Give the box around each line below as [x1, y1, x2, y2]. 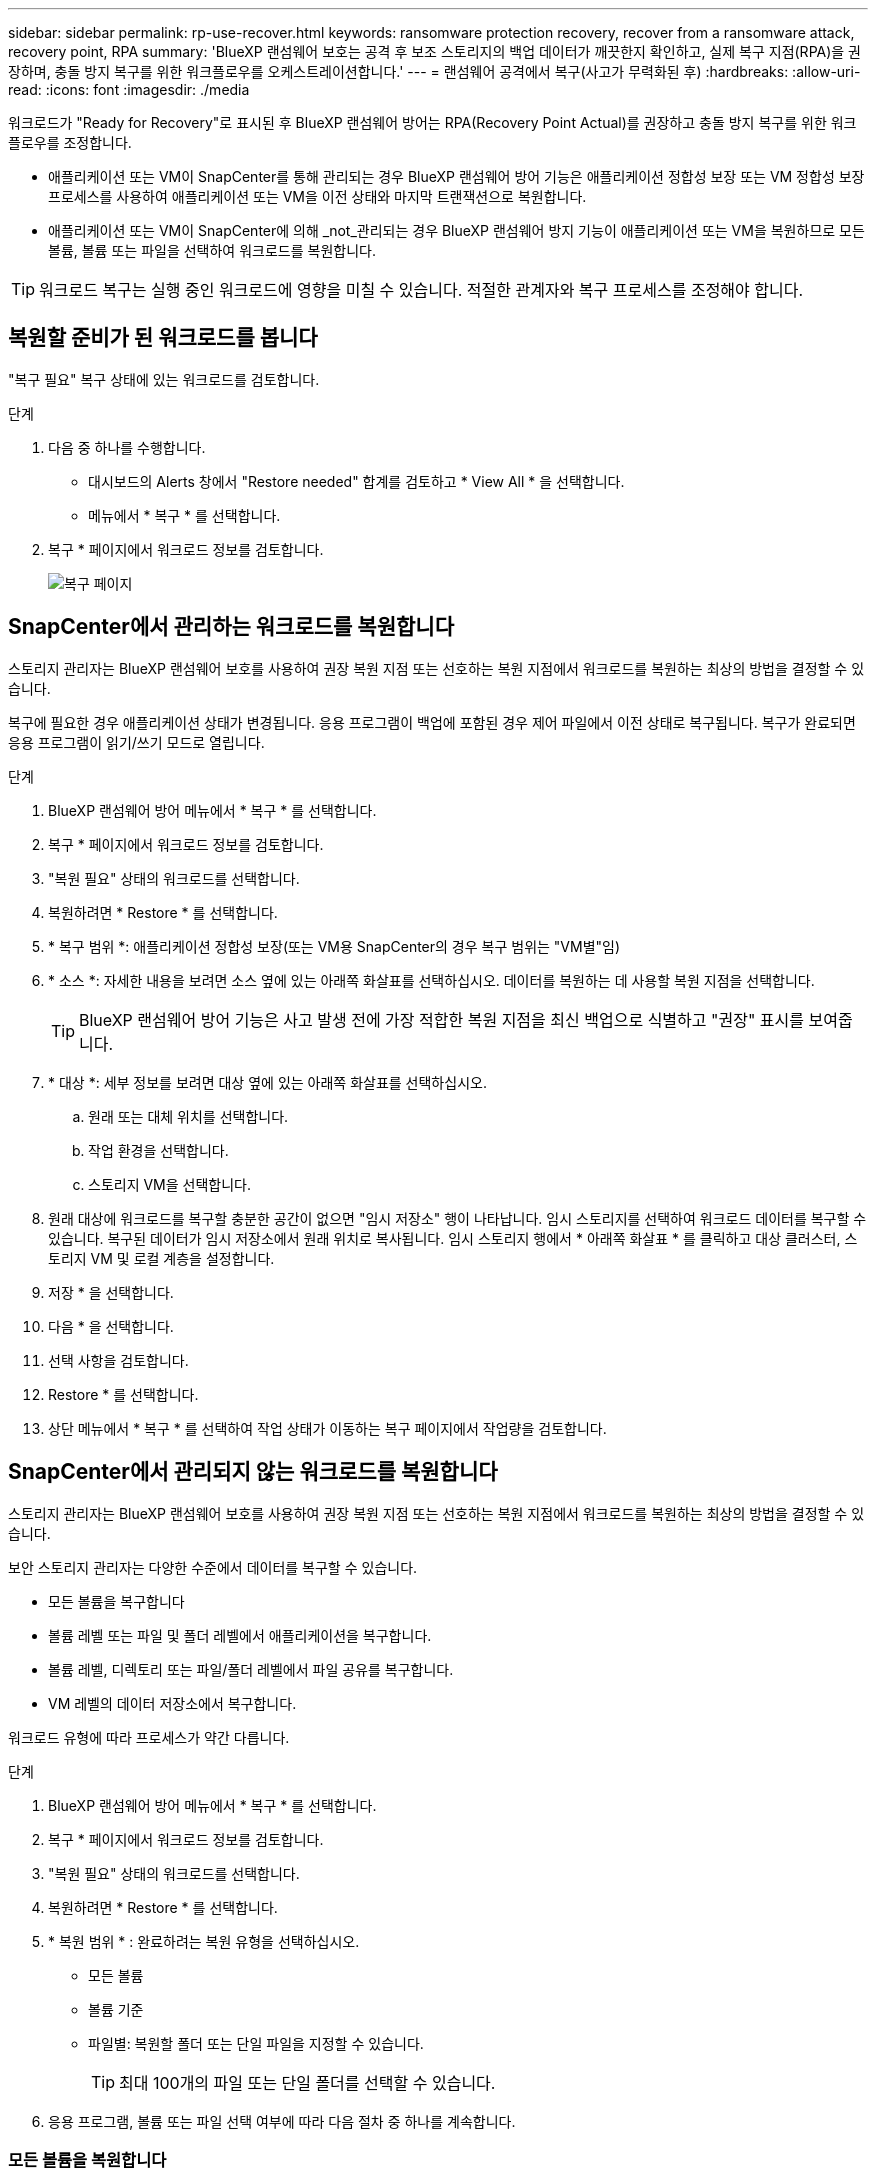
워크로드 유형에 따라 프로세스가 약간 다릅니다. [8, 1728, 290, 1746]
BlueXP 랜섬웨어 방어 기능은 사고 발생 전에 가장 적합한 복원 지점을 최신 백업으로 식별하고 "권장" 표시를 [79, 1009, 805, 1030]
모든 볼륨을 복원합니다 [8, 2149, 167, 2170]
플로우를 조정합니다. [8, 134, 132, 151]
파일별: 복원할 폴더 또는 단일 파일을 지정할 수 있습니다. [88, 2034, 424, 2052]
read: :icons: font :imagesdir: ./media [8, 81, 250, 98]
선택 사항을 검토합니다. [48, 1351, 189, 1369]
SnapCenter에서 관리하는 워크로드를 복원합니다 [8, 614, 454, 640]
